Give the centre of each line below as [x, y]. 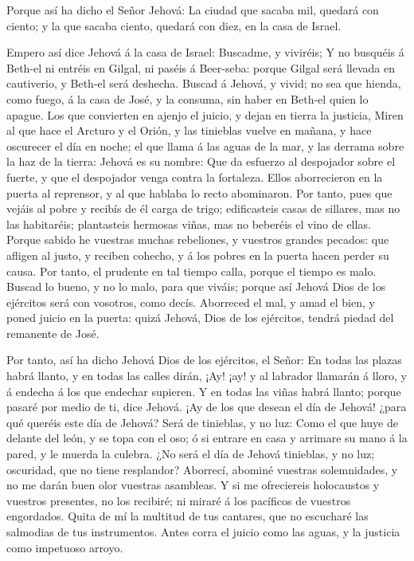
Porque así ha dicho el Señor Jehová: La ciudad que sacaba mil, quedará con [193, 10]
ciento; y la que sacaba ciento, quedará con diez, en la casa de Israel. [174, 25]
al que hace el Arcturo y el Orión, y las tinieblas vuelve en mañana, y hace [189, 130]
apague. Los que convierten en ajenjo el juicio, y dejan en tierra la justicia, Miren [205, 114]
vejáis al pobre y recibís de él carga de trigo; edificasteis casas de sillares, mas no [203, 208]
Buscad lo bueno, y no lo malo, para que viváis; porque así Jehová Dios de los [196, 286]
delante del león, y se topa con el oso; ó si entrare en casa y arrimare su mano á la [207, 438]
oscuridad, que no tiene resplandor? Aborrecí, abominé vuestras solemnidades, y [202, 469]
